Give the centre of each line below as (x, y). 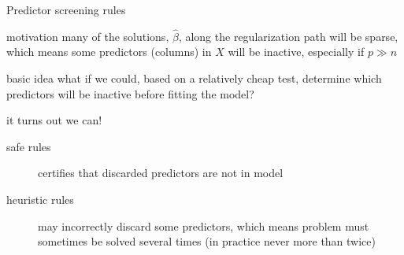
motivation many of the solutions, (88, 36)
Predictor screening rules (66, 9)
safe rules (29, 146)
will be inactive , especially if (296, 52)
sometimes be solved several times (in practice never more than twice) (207, 241)
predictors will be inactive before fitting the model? (130, 93)
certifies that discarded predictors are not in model (161, 173)
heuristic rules (40, 199)
